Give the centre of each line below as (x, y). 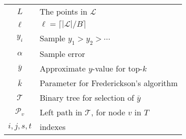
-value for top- (117, 68)
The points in (64, 11)
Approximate (63, 68)
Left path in (61, 112)
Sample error (62, 53)
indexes (52, 126)
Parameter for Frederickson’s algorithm (109, 83)
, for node (108, 112)
